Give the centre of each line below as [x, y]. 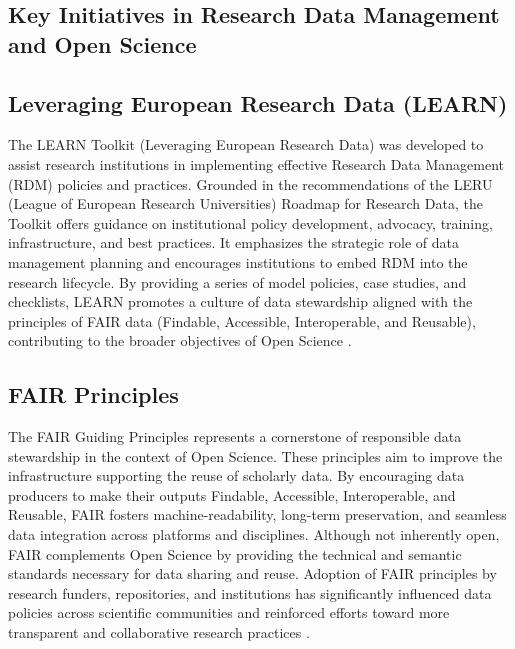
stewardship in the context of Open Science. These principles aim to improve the [255, 455]
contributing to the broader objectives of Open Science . [180, 340]
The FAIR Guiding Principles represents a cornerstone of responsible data [235, 436]
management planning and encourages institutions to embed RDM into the [238, 261]
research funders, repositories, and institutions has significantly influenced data [250, 592]
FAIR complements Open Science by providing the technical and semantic [235, 553]
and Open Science [102, 43]
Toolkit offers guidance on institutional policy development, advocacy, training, [250, 222]
